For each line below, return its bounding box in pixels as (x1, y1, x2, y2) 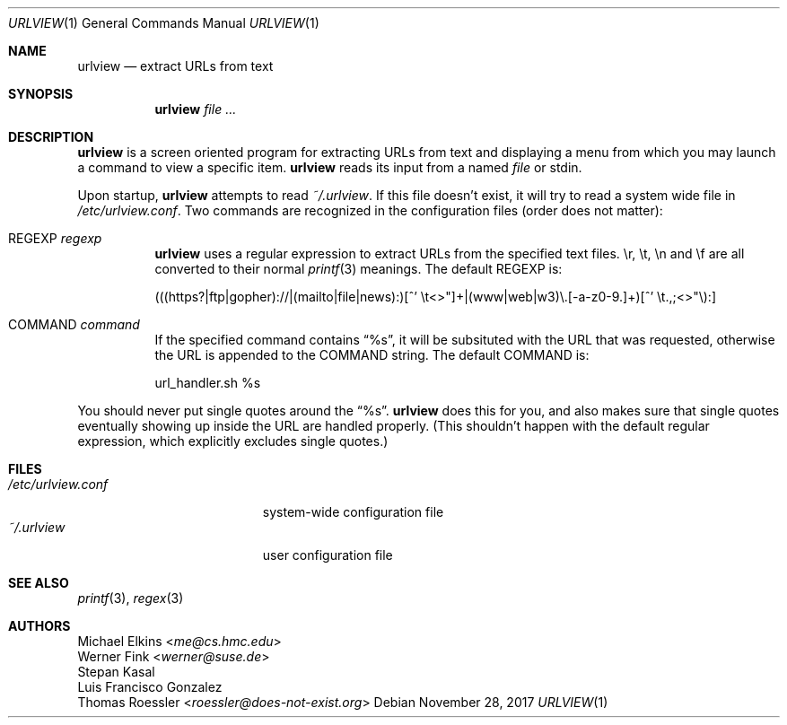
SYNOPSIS (8, 86, 74, 101)
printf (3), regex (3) (77, 590, 184, 606)
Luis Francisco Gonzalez (77, 679, 223, 694)
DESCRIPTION (8, 129, 94, 144)
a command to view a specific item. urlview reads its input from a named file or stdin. (77, 160, 582, 175)
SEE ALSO (8, 575, 69, 590)
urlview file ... (154, 101, 237, 117)
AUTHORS (8, 618, 71, 633)
